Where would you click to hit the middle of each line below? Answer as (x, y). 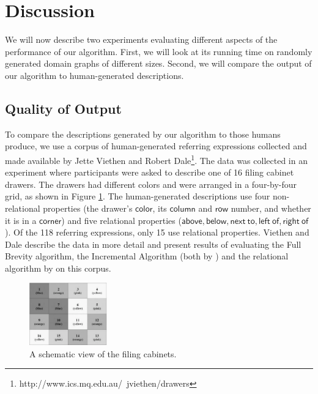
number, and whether (271, 208)
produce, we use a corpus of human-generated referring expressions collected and (156, 146)
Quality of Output (63, 108)
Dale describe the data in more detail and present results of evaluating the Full (153, 244)
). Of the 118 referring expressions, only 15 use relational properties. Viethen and (157, 232)
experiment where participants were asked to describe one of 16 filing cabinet (150, 172)
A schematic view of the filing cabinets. (103, 353)
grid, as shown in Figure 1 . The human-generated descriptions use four (138, 196)
